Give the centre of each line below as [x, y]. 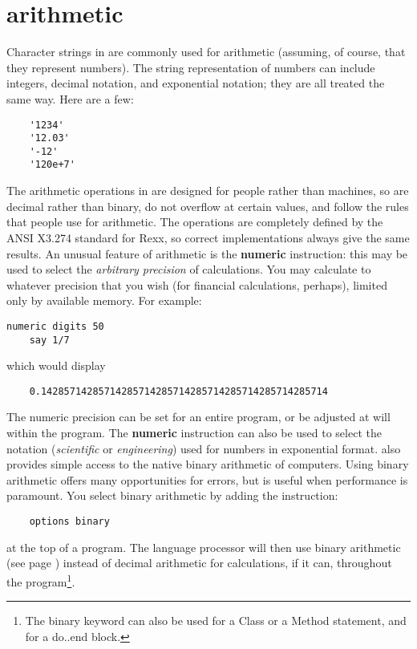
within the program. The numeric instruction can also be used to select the [194, 433]
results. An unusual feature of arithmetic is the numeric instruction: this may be [207, 253]
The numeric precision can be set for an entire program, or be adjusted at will [198, 417]
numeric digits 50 [55, 326]
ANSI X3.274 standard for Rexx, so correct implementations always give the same [208, 237]
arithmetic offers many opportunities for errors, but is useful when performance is [207, 479]
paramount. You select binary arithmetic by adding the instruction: [172, 495]
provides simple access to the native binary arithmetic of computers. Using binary [208, 464]
